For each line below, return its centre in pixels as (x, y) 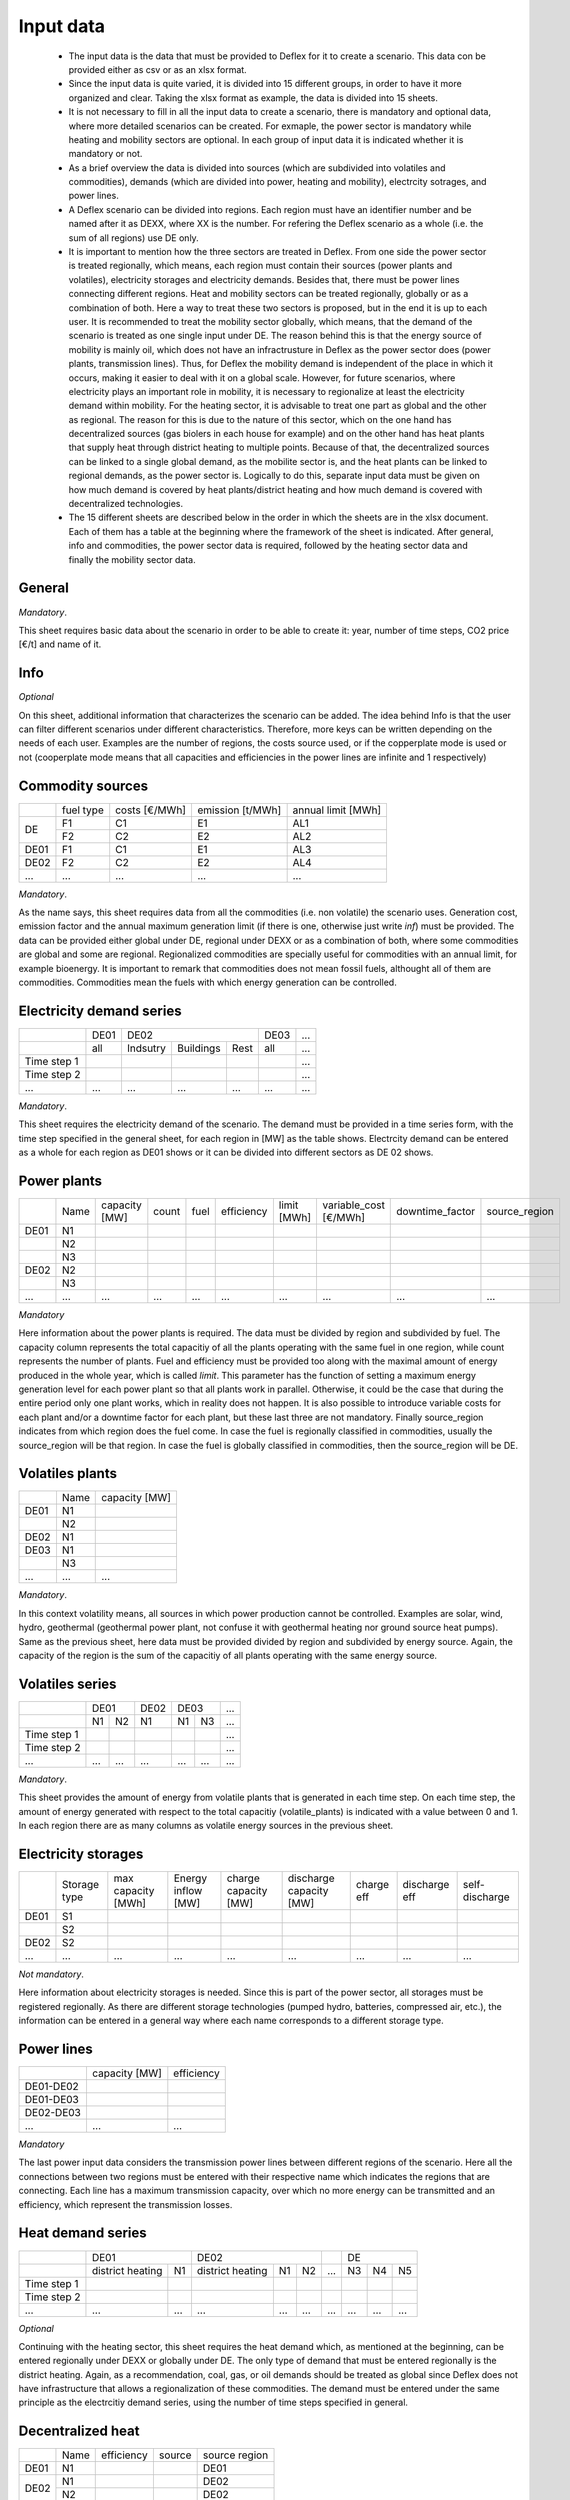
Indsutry (146, 1048)
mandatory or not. (105, 154)
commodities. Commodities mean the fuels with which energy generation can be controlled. (207, 982)
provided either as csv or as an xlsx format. (157, 69)
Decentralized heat (79, 2431)
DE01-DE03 (51, 2100)
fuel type (82, 810)
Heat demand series (82, 2233)
